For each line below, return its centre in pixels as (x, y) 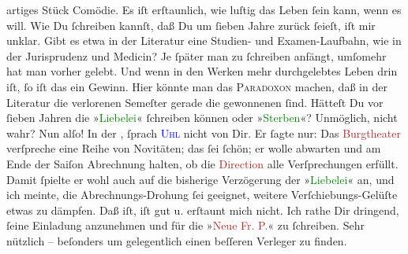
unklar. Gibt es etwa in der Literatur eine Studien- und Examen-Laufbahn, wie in (204, 40)
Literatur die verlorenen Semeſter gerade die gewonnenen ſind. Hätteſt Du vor (195, 102)
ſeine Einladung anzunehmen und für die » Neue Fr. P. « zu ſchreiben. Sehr (185, 225)
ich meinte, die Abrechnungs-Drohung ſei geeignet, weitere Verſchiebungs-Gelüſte (202, 195)
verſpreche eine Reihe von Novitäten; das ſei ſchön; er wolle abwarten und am (194, 148)
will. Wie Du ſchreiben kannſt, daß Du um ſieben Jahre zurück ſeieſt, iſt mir (191, 25)
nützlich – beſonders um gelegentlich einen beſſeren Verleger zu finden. (177, 240)
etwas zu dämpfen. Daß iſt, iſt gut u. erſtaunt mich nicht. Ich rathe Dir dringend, (203, 210)
